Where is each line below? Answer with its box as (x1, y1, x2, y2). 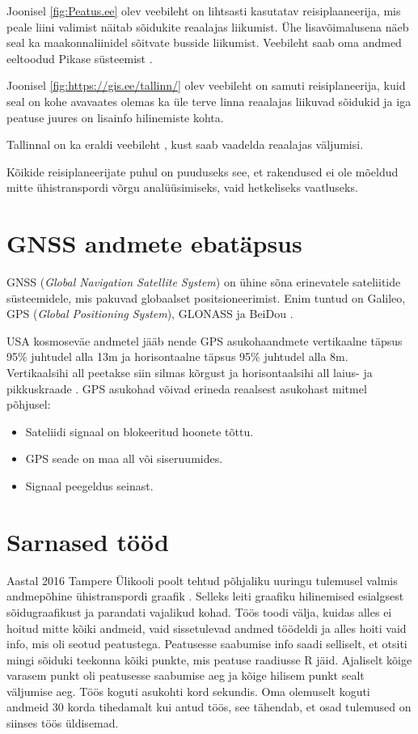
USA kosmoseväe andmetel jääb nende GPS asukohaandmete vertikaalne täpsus (6, 332, 403, 349)
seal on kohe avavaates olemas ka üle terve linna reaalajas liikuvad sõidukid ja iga (6, 92, 412, 109)
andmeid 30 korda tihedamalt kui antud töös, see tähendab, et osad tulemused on (6, 698, 412, 715)
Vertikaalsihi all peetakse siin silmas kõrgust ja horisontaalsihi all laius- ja (6, 364, 373, 381)
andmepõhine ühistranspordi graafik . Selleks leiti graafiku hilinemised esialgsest (6, 588, 404, 605)
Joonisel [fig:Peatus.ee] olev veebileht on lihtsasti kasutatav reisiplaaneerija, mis (6, 2, 401, 19)
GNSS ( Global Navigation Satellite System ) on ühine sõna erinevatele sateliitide (6, 274, 401, 291)
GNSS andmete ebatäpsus (6, 227, 302, 260)
